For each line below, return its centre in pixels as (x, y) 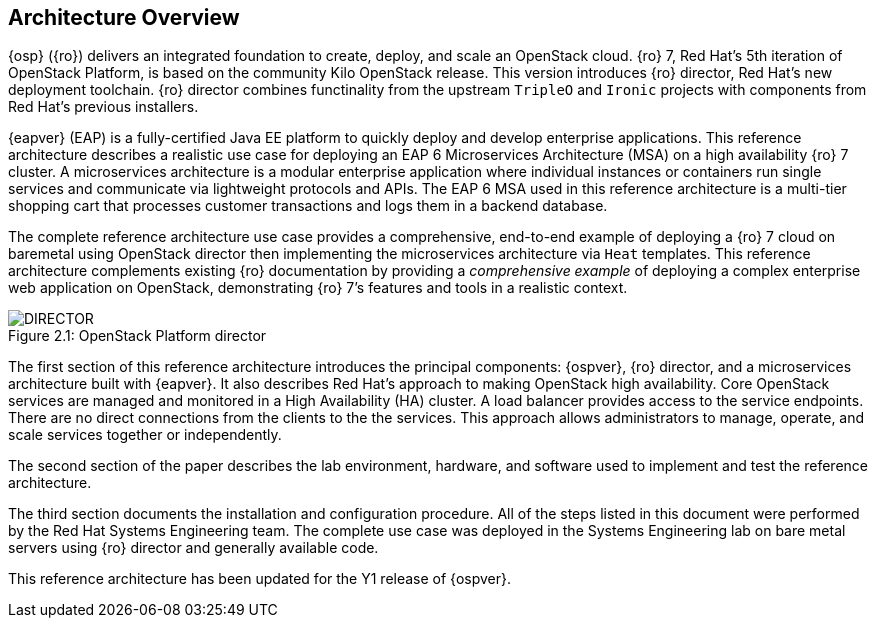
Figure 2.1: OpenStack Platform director (137, 336)
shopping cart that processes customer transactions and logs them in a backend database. (308, 206)
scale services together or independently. (145, 435)
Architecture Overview (124, 17)
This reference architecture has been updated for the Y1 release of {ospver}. (260, 579)
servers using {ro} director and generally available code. (193, 548)
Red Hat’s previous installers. (103, 107)
